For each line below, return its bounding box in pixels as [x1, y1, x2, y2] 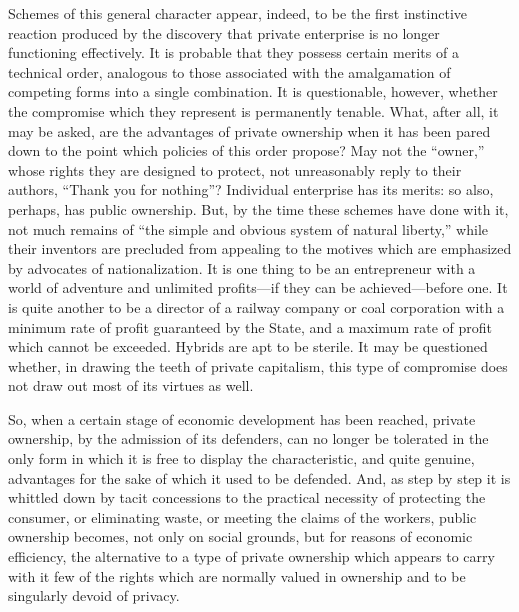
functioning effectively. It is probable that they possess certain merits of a [8, 42, 459, 63]
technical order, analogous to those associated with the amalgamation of [8, 61, 451, 82]
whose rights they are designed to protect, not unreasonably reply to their [8, 159, 462, 180]
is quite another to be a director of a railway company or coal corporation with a [8, 296, 505, 317]
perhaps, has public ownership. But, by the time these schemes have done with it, [8, 198, 509, 219]
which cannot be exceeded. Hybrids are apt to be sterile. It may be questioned [8, 336, 488, 357]
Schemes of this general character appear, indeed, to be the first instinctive [8, 3, 467, 23]
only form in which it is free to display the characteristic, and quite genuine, [8, 448, 475, 469]
